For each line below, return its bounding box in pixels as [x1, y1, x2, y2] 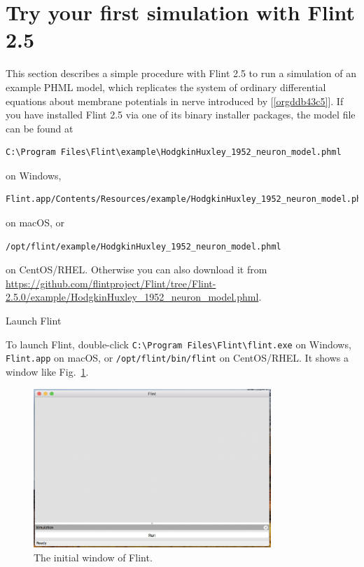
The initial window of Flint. [34, 550, 153, 565]
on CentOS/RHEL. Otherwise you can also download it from [6, 262, 267, 277]
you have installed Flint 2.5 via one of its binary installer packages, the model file [6, 107, 356, 122]
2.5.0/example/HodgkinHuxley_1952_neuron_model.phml [6, 289, 259, 304]
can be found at [6, 121, 73, 135]
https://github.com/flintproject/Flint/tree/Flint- [6, 275, 216, 290]
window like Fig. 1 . [6, 364, 89, 378]
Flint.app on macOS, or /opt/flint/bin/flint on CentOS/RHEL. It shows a [6, 350, 349, 365]
